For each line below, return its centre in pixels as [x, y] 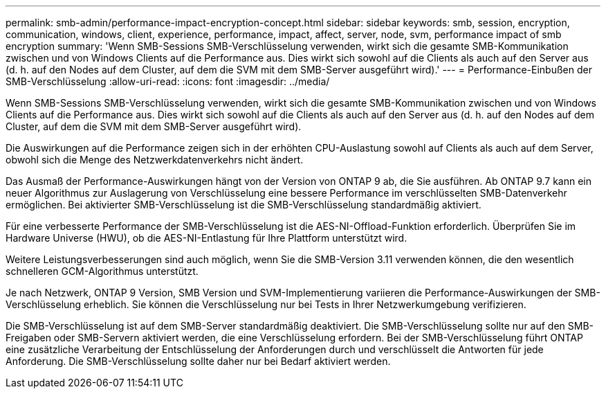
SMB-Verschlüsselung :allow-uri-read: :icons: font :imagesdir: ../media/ [168, 81]
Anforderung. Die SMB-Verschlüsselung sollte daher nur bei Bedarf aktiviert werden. [198, 361]
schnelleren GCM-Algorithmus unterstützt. [102, 271]
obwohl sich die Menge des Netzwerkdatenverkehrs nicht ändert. [155, 160]
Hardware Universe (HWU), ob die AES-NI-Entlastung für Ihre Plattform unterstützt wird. [206, 238]
